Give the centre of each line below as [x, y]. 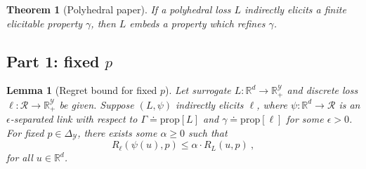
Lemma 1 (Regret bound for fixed [82, 90]
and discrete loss [322, 90]
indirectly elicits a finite [295, 9]
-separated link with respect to [74, 119]
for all [20, 157]
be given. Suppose [97, 104]
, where [272, 104]
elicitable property [45, 23]
